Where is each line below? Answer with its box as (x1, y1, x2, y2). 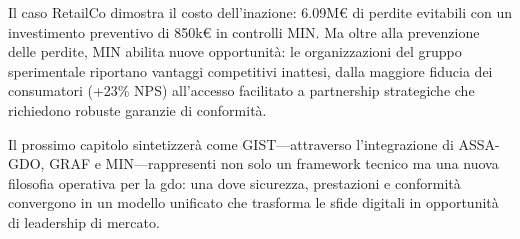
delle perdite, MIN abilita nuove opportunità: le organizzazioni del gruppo (8, 41, 462, 62)
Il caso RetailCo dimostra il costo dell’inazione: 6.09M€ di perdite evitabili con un (8, 2, 512, 22)
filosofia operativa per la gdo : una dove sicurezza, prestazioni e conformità (8, 172, 461, 193)
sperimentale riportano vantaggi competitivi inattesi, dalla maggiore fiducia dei (8, 60, 493, 81)
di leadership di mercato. (8, 211, 160, 232)
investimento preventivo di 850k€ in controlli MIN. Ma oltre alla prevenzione (8, 21, 480, 42)
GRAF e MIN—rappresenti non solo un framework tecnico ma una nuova (49, 153, 499, 174)
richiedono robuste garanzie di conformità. (8, 99, 267, 120)
